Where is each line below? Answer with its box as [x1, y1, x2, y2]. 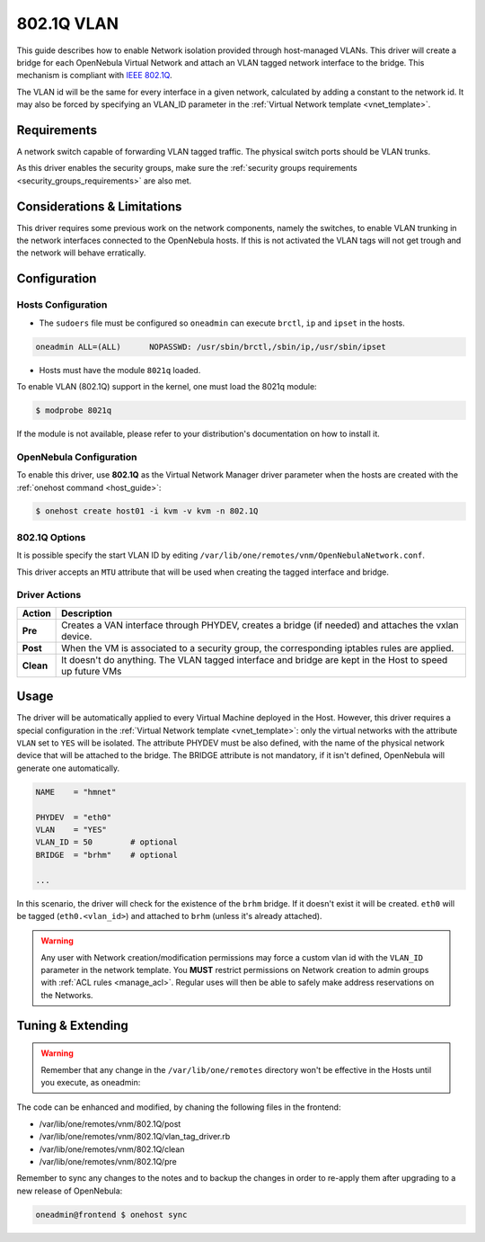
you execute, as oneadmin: [40, 1077, 141, 1088]
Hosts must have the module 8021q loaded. [39, 364, 201, 375]
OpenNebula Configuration [16, 451, 137, 463]
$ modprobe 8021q [35, 405, 112, 415]
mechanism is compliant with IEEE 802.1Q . [16, 70, 172, 81]
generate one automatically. [16, 763, 120, 773]
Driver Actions [16, 589, 82, 602]
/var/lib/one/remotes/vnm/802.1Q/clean [39, 1143, 185, 1155]
